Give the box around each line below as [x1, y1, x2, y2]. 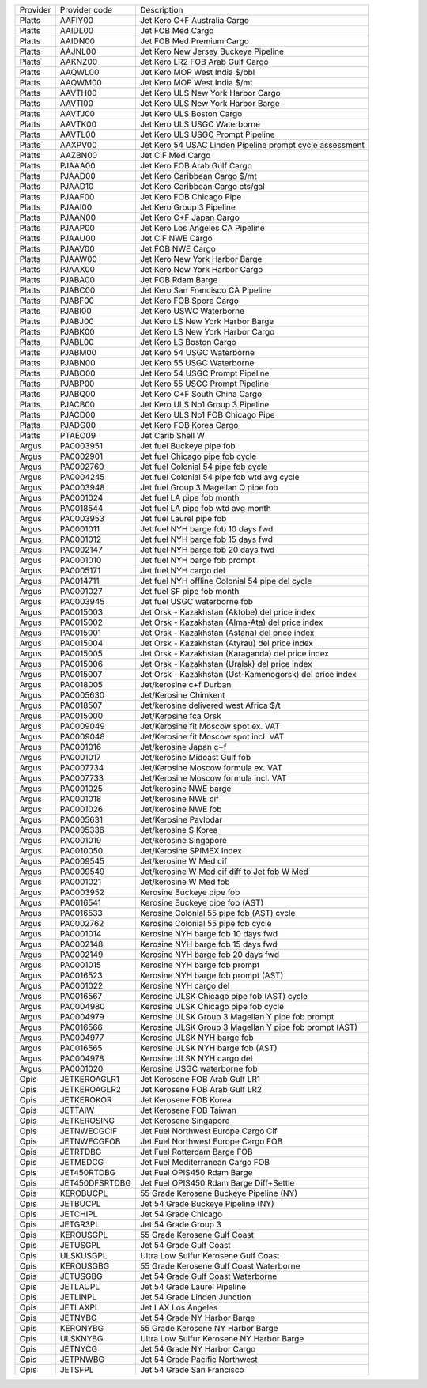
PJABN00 [59, 357, 96, 368]
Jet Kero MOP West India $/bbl [139, 67, 255, 78]
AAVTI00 [59, 98, 94, 108]
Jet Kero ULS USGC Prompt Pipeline [139, 129, 276, 140]
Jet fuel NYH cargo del [139, 565, 225, 576]
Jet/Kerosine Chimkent [139, 690, 225, 700]
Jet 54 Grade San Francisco [139, 1364, 244, 1375]
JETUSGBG [59, 1271, 103, 1281]
